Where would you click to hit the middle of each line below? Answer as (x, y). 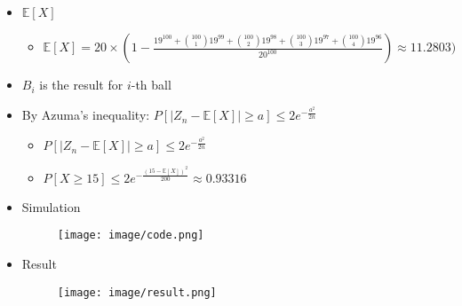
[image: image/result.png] (137, 292)
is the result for (81, 85)
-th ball (151, 85)
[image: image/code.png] (131, 235)
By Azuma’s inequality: (86, 115)
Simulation (51, 206)
